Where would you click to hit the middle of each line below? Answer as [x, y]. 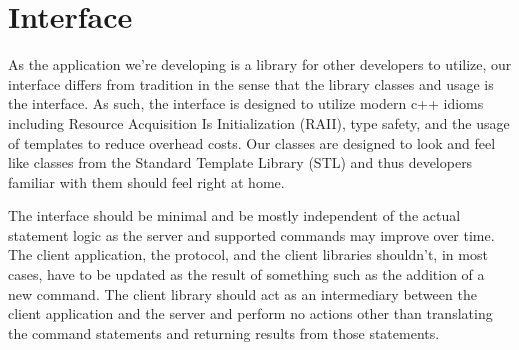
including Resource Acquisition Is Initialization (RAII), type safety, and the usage [259, 122]
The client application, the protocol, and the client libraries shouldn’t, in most [248, 254]
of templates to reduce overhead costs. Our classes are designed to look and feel [252, 142]
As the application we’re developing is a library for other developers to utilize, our [260, 64]
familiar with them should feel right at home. [146, 181]
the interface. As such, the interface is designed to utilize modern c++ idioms [246, 103]
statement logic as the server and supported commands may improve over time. [251, 234]
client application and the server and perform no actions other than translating [250, 313]
